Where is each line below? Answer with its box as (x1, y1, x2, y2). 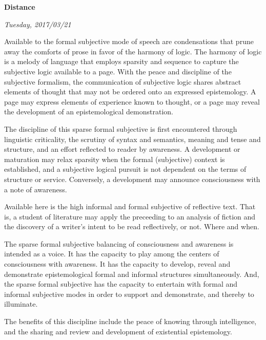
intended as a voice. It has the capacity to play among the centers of (4, 248, 219, 259)
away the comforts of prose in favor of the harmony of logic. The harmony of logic (4, 46, 262, 56)
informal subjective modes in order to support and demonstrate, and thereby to (4, 288, 254, 299)
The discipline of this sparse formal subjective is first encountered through (4, 123, 237, 134)
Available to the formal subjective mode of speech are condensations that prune (4, 36, 254, 47)
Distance (4, 2, 35, 12)
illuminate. (4, 298, 38, 309)
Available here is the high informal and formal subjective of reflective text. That (4, 201, 256, 212)
